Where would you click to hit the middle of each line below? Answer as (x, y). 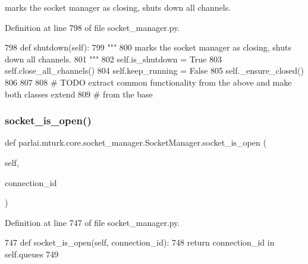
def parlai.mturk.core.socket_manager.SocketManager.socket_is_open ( (136, 142)
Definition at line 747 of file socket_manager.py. (92, 222)
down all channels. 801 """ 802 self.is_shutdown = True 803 (113, 59)
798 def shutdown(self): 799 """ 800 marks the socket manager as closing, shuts (148, 47)
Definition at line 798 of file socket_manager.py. (92, 27)
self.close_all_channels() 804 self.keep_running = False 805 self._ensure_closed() (154, 70)
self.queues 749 (32, 254)
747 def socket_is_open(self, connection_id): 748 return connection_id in (140, 242)
